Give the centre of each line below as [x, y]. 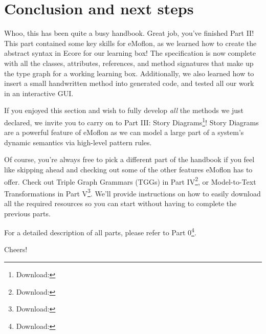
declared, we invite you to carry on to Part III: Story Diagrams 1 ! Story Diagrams [131, 121]
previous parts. [27, 213]
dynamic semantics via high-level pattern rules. [78, 142]
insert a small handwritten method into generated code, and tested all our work [129, 83]
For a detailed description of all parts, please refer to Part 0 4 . [100, 231]
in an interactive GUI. [39, 93]
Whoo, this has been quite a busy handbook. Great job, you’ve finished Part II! [129, 33]
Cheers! [16, 249]
